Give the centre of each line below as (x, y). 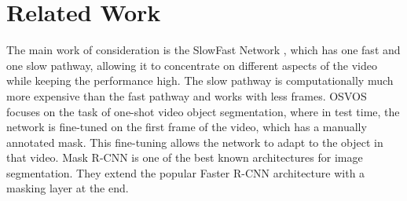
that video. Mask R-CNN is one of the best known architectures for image (185, 157)
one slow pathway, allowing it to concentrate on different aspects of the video (192, 65)
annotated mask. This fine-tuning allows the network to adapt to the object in (195, 142)
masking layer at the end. (68, 188)
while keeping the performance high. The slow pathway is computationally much (200, 80)
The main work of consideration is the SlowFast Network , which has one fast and (203, 50)
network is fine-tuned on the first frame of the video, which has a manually (187, 127)
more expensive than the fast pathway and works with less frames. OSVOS (187, 95)
